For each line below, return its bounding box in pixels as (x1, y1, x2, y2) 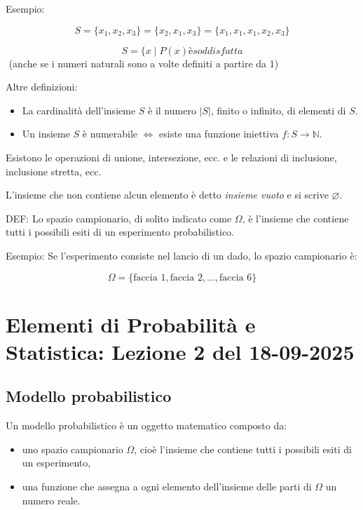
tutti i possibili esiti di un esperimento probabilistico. (6, 224, 235, 239)
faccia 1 (133, 272, 166, 283)
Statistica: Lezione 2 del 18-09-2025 (6, 337, 355, 365)
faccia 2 (170, 272, 203, 283)
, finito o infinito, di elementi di (210, 102, 346, 117)
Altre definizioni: (6, 79, 78, 94)
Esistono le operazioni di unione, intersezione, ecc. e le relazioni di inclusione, (6, 149, 337, 164)
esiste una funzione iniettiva (159, 126, 279, 141)
